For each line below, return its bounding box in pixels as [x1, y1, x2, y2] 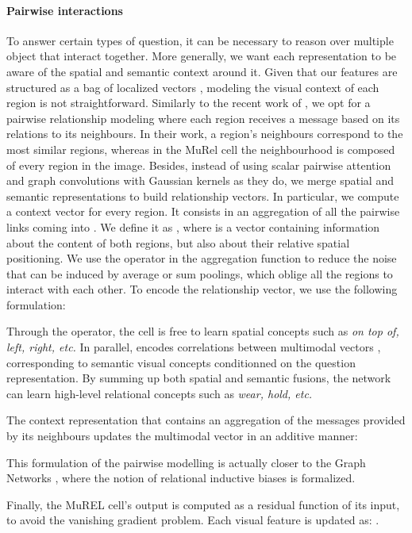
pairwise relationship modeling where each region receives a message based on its [6, 109, 400, 126]
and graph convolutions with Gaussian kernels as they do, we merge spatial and [6, 172, 394, 189]
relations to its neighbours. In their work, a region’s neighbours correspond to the [6, 125, 403, 142]
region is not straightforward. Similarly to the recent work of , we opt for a [6, 94, 371, 111]
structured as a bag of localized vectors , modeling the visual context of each [6, 79, 379, 95]
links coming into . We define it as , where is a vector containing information [6, 218, 380, 235]
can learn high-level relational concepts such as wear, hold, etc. [6, 385, 313, 401]
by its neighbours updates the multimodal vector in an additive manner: [6, 428, 358, 444]
